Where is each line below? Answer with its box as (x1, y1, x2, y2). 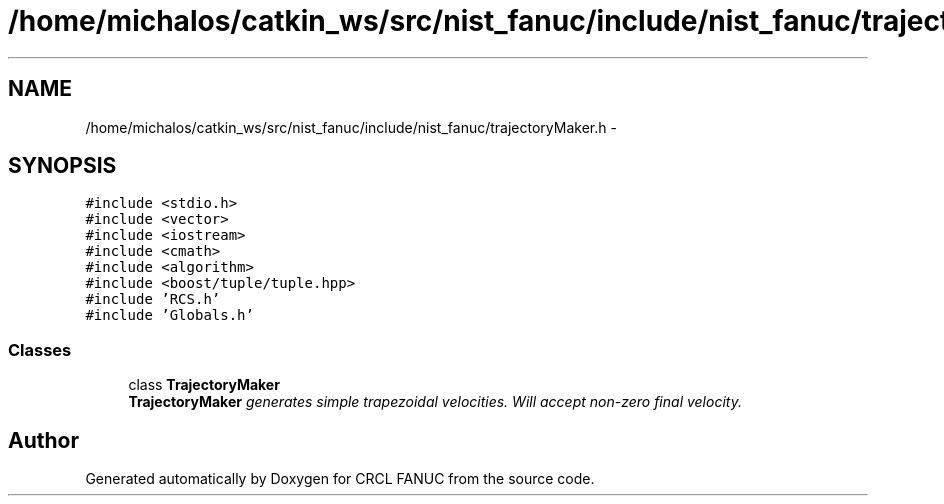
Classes (8, 339, 72, 360)
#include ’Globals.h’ (85, 307, 254, 324)
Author (8, 427, 79, 453)
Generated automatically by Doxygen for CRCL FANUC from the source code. (85, 470, 595, 488)
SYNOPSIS (8, 153, 117, 179)
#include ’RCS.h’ (85, 291, 221, 308)
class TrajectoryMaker (128, 376, 280, 394)
